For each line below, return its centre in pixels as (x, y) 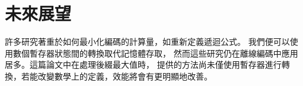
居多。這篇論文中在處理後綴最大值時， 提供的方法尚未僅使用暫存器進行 (143, 64)
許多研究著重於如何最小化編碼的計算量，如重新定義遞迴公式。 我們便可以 (147, 42)
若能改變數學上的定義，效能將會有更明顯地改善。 (117, 76)
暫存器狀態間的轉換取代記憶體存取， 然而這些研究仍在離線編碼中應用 (164, 53)
